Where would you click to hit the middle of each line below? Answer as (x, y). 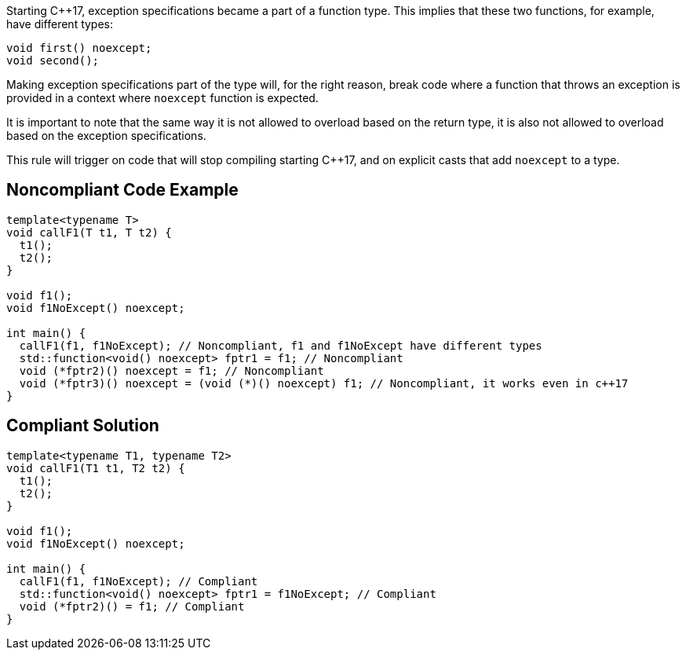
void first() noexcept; (79, 48)
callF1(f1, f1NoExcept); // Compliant (139, 581)
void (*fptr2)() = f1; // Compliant (132, 606)
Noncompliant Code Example (122, 190)
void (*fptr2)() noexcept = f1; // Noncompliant (171, 370)
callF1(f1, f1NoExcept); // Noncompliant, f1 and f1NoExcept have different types (281, 345)
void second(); (53, 60)
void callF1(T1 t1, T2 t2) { (96, 468)
